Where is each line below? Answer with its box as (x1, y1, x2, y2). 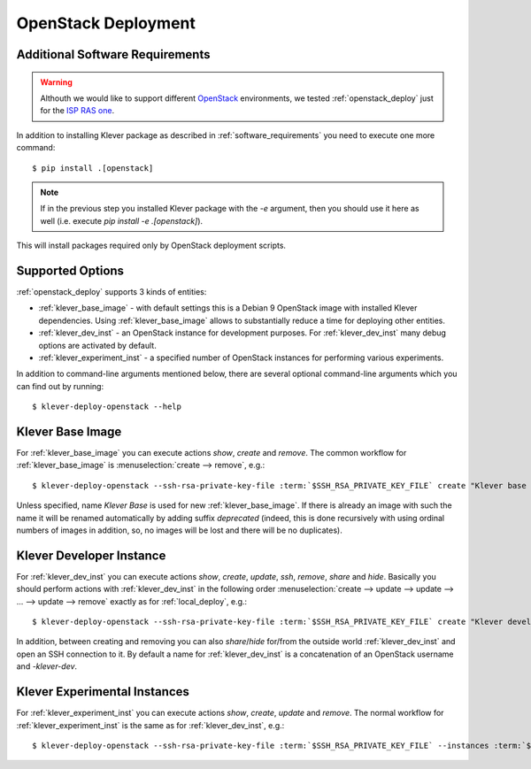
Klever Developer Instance (16, 548, 166, 563)
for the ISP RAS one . (40, 105, 115, 116)
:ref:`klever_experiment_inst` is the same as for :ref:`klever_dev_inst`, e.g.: (16, 719, 285, 730)
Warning (40, 76, 73, 88)
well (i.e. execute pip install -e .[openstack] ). (40, 215, 204, 226)
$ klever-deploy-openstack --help (32, 402, 181, 411)
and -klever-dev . (16, 661, 78, 672)
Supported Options (16, 263, 124, 278)
